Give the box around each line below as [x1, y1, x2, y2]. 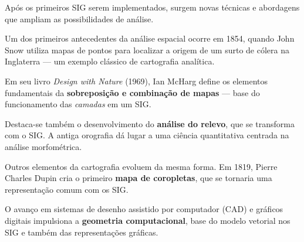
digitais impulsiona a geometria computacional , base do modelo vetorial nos [5, 214, 291, 226]
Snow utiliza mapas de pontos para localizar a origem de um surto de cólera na [5, 43, 289, 56]
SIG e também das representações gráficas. [5, 226, 158, 238]
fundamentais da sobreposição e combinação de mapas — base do [5, 86, 260, 98]
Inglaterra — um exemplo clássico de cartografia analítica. [5, 55, 215, 67]
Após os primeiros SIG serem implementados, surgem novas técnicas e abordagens [5, 1, 300, 13]
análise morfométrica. [5, 140, 82, 152]
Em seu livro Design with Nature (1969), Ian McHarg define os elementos [5, 74, 268, 87]
